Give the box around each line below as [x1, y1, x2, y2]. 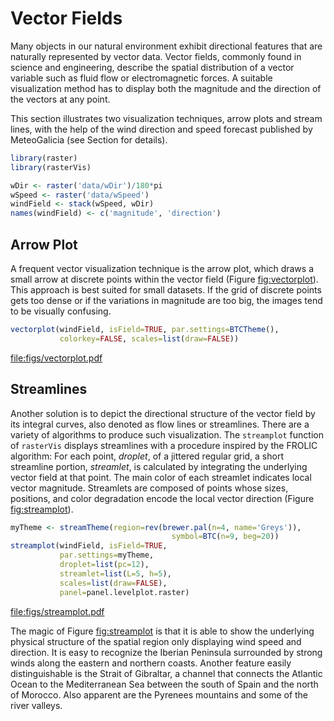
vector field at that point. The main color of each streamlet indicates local [10, 471, 312, 483]
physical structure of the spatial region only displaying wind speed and [10, 635, 302, 647]
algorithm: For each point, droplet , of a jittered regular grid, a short [10, 450, 284, 462]
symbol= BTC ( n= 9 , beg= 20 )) [171, 532, 280, 542]
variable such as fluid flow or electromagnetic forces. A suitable [10, 72, 273, 84]
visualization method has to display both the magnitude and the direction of [10, 82, 322, 94]
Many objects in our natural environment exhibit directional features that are [10, 40, 323, 52]
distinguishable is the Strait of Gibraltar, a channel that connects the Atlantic [10, 667, 323, 679]
